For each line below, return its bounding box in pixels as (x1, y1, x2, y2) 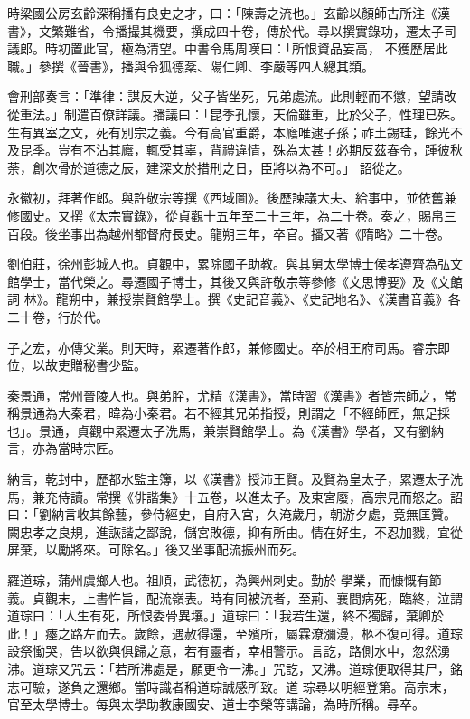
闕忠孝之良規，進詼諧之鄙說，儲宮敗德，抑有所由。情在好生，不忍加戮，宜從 (7, 522, 463, 541)
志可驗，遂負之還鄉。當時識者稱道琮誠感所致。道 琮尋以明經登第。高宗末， (7, 676, 455, 695)
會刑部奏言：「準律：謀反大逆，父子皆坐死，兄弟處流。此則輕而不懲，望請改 (7, 87, 456, 106)
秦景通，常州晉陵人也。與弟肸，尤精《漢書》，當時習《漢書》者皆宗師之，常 (7, 385, 456, 404)
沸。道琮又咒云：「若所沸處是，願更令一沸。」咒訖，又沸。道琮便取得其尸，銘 (7, 659, 463, 677)
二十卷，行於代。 (7, 307, 108, 326)
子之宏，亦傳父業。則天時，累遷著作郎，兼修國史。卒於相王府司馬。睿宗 (7, 337, 437, 356)
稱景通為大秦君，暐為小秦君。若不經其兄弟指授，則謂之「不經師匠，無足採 (7, 403, 450, 422)
